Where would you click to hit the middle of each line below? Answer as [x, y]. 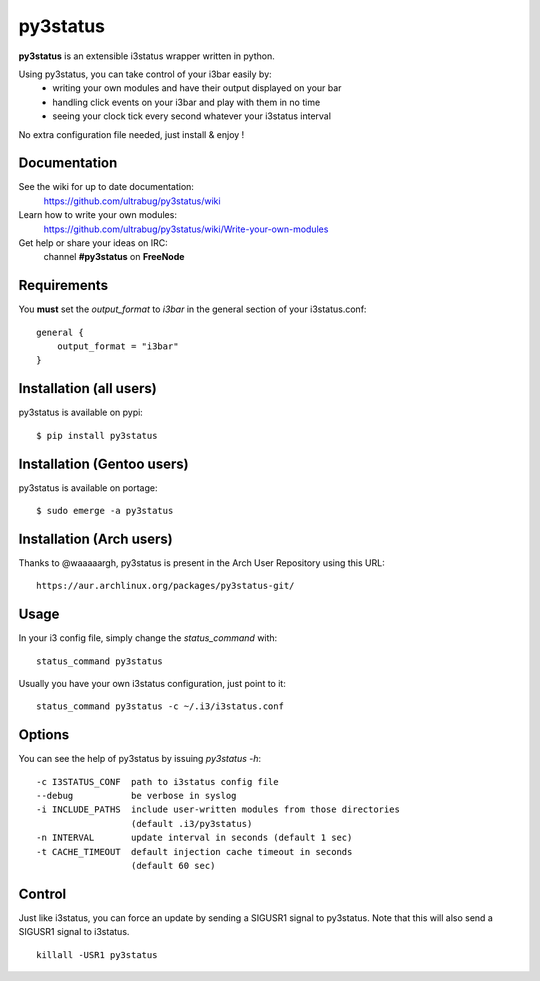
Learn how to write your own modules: [97, 215]
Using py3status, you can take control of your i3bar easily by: [145, 74]
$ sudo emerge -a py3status [105, 511]
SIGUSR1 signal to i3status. [74, 932]
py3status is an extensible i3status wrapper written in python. [146, 56]
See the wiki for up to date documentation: [106, 187]
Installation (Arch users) [96, 538]
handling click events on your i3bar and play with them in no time [186, 102]
